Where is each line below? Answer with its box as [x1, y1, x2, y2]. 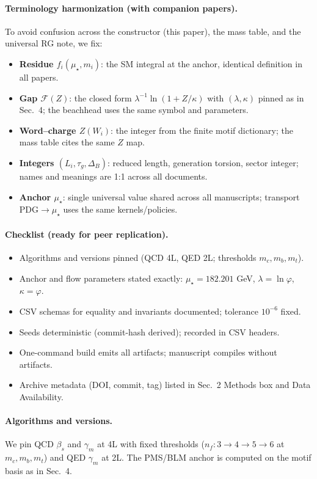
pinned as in [258, 91, 304, 104]
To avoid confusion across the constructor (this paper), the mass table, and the [5, 24, 301, 37]
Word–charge [19, 123, 76, 136]
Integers [19, 156, 54, 169]
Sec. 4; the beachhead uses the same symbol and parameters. [19, 103, 249, 116]
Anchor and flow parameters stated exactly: [19, 271, 183, 284]
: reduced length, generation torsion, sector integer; [107, 156, 299, 169]
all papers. [19, 70, 59, 83]
